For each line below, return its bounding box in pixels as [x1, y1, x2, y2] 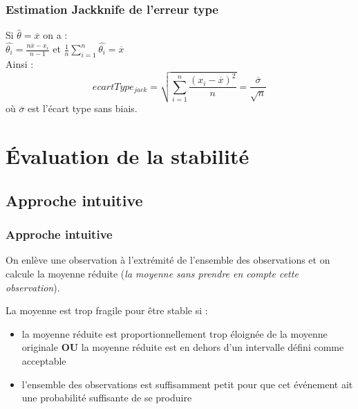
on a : [43, 28, 68, 42]
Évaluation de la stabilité [6, 142, 249, 170]
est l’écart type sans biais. [28, 101, 138, 116]
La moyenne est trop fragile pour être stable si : [6, 303, 208, 318]
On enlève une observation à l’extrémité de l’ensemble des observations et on [6, 253, 330, 267]
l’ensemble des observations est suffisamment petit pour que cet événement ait [21, 376, 353, 391]
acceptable [21, 353, 66, 367]
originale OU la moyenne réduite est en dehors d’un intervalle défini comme [21, 340, 344, 354]
